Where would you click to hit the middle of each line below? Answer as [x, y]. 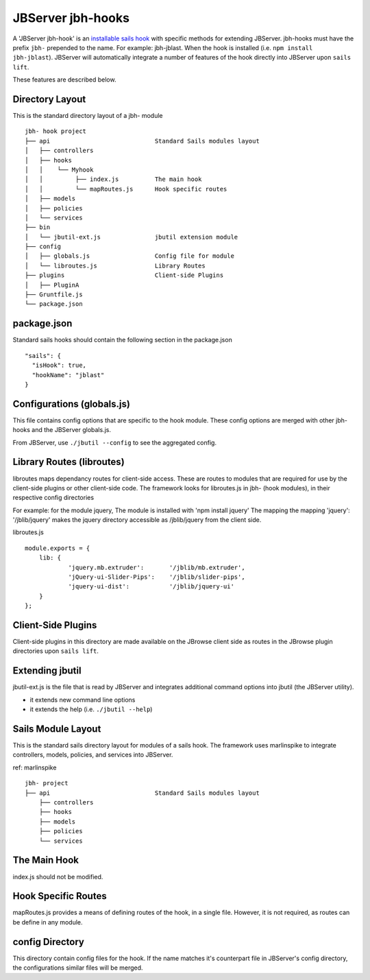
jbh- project [47, 783]
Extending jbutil [47, 671]
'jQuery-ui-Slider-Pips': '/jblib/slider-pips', [157, 577]
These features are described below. [64, 80]
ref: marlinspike [35, 767]
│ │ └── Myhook [59, 169]
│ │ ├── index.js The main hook [113, 179]
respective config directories [53, 498]
